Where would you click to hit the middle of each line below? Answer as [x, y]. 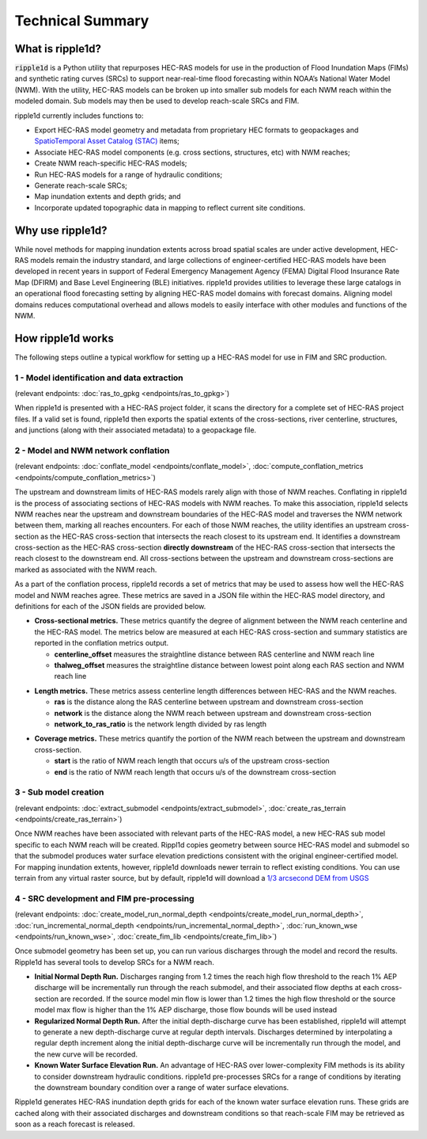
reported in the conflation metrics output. [102, 643]
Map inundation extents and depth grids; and [108, 196]
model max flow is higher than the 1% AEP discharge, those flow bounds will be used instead [186, 1010]
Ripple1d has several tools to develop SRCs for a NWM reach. [115, 962]
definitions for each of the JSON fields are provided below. [110, 607]
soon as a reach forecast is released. [75, 1124]
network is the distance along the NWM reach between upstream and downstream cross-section [213, 713]
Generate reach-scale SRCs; [81, 185]
